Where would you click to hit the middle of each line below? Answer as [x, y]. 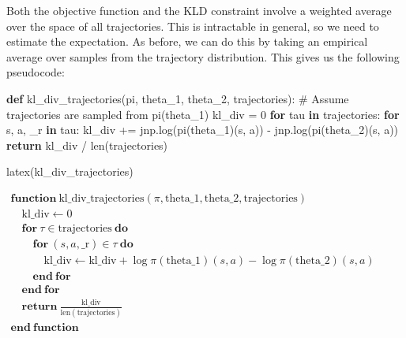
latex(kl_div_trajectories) [70, 171]
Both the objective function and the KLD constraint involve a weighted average [199, 10]
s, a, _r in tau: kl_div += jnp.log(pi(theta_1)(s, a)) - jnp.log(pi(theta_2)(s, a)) [203, 130]
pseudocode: [36, 72]
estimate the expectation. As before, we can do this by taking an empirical [187, 41]
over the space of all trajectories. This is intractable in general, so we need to [193, 26]
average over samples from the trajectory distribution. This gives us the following [203, 56]
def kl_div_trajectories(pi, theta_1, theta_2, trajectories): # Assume [178, 98]
